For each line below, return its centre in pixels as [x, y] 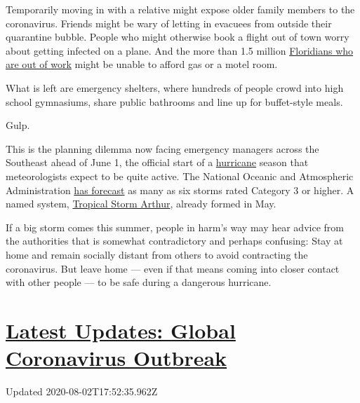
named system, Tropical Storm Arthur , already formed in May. [141, 204]
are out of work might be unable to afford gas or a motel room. [142, 64]
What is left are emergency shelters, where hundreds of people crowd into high [175, 87]
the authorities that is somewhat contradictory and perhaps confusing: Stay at [174, 241]
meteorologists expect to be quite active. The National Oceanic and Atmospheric [180, 176]
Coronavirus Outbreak [116, 358]
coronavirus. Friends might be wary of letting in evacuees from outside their [169, 23]
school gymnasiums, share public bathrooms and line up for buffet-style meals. [174, 101]
